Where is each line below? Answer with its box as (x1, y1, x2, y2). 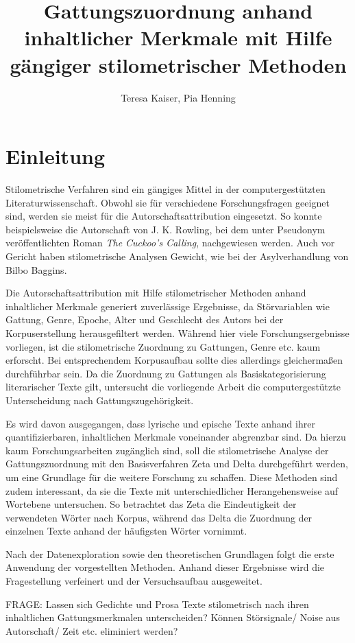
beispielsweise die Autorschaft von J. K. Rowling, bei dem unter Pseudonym (5, 222, 326, 236)
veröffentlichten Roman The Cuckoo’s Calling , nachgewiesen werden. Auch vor (5, 235, 335, 250)
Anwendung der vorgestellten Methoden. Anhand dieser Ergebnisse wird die (5, 560, 325, 574)
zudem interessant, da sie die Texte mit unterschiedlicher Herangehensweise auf (5, 483, 339, 498)
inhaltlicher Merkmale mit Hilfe (24, 23, 332, 51)
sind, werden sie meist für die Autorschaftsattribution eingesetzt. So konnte (5, 209, 322, 223)
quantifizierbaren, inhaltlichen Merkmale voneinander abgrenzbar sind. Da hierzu (5, 430, 346, 444)
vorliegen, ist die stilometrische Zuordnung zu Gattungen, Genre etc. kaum (5, 339, 321, 353)
